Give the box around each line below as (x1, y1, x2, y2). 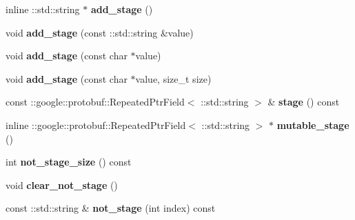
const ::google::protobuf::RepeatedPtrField (6, 94, 185, 109)
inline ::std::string (6, 2, 80, 16)
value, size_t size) (135, 71, 212, 86)
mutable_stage (276, 117, 349, 132)
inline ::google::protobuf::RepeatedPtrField (6, 117, 186, 132)
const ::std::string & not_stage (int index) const (6, 201, 216, 215)
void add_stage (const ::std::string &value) (6, 25, 194, 39)
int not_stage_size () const (6, 154, 132, 169)
